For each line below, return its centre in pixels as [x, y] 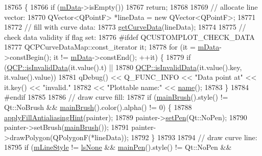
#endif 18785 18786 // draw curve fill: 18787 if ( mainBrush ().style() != [116, 97]
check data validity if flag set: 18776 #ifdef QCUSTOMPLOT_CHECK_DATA [129, 37]
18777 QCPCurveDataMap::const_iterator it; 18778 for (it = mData [112, 47]
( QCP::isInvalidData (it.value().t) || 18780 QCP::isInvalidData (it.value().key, [123, 67]
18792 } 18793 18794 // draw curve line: [194, 137]
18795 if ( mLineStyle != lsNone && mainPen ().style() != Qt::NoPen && [118, 147]
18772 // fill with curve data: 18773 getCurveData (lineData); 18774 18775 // [125, 27]
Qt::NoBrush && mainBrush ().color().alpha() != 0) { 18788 [98, 107]
